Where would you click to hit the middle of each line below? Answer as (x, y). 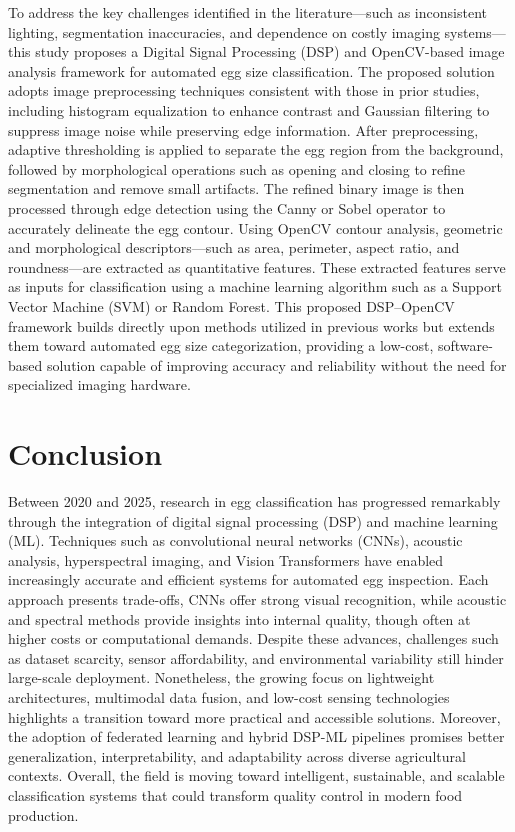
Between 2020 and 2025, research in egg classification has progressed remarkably (254, 501)
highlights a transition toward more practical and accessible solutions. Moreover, (254, 716)
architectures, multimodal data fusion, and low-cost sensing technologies (229, 696)
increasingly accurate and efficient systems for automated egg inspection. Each (248, 579)
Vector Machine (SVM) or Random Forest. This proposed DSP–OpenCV (231, 305)
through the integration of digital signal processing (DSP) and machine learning (253, 520)
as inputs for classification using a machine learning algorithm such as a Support (255, 286)
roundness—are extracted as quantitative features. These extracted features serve (257, 266)
